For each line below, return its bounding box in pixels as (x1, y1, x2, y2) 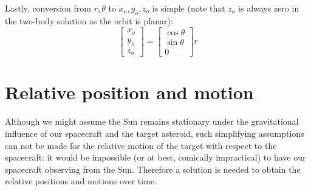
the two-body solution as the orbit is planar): (5, 14, 173, 27)
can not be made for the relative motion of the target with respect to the (5, 139, 277, 151)
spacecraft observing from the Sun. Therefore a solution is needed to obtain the (5, 162, 301, 175)
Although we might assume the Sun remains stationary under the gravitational (5, 115, 299, 128)
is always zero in (238, 2, 299, 14)
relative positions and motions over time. (5, 175, 157, 187)
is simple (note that (152, 2, 225, 14)
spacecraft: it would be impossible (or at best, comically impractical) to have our (5, 151, 306, 164)
